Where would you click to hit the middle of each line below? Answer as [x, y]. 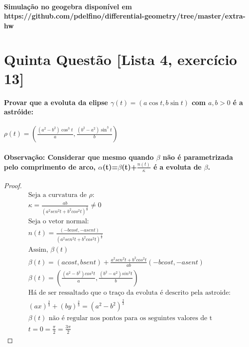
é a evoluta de [177, 166]
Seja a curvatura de [57, 195]
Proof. [13, 185]
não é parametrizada [198, 157]
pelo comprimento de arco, [50, 166]
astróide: [19, 112]
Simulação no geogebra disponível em [68, 6]
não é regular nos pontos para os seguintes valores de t [131, 318]
